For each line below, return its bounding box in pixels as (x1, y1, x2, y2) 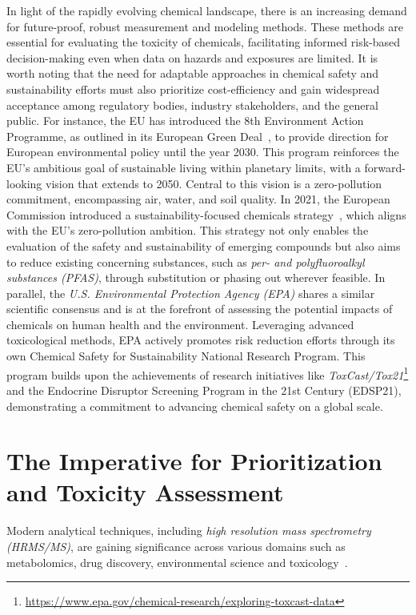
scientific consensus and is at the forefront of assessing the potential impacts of (6, 300, 393, 317)
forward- (364, 159, 406, 175)
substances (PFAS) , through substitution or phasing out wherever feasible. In (6, 269, 386, 286)
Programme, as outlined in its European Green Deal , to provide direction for (6, 127, 389, 144)
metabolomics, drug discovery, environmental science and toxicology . (6, 553, 348, 570)
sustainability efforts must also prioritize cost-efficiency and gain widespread (6, 80, 380, 97)
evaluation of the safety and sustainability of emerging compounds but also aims (6, 237, 401, 254)
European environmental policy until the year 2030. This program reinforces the (6, 143, 399, 160)
